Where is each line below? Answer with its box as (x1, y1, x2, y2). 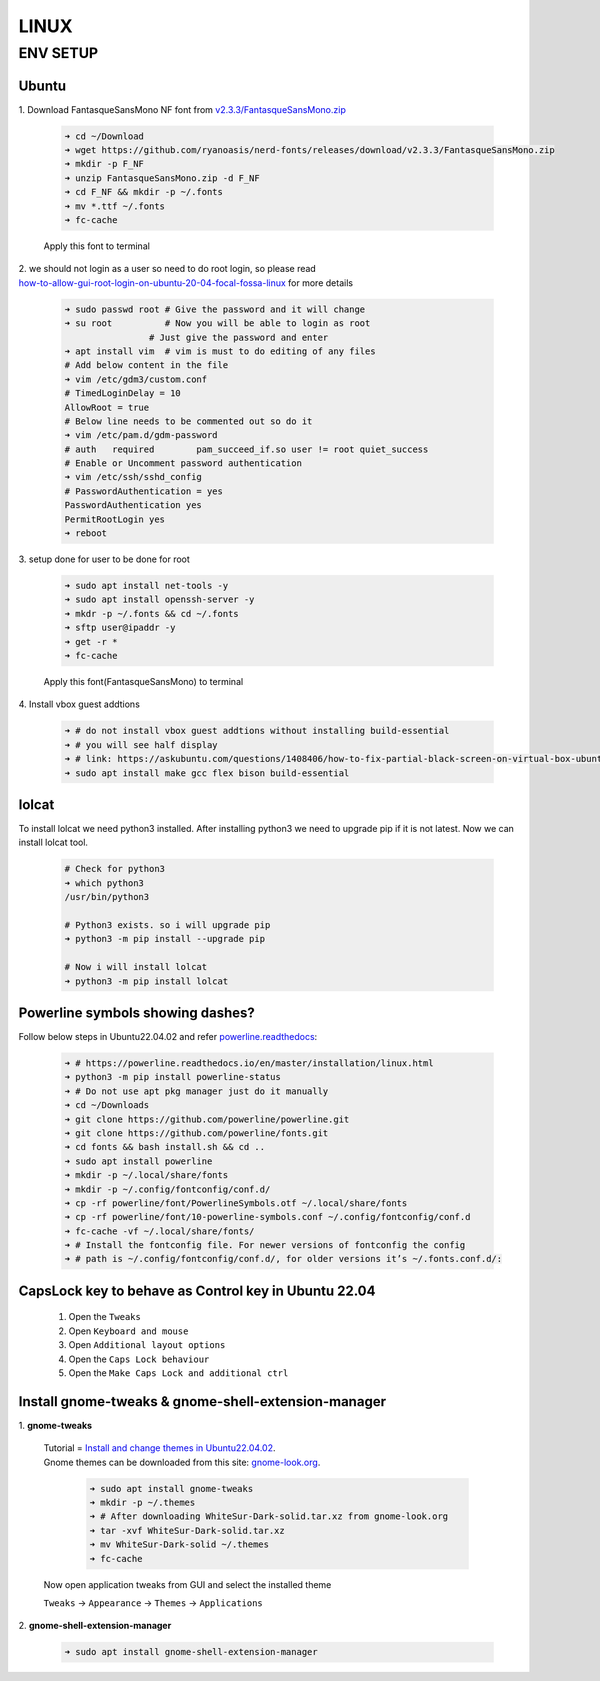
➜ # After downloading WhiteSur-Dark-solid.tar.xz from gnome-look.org (89, 1511, 449, 1522)
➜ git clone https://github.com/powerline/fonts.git (64, 1127, 329, 1139)
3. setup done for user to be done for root (18, 553, 190, 565)
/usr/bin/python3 (64, 891, 150, 903)
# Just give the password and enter (148, 331, 329, 343)
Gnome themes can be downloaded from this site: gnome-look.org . (43, 1456, 321, 1468)
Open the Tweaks (68, 1311, 142, 1323)
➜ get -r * (64, 636, 118, 647)
